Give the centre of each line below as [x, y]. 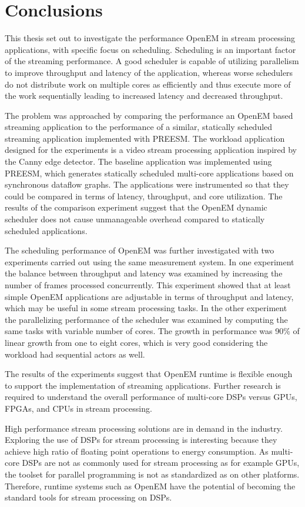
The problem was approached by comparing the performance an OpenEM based [149, 115]
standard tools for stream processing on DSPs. [88, 497]
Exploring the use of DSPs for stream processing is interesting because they [141, 440]
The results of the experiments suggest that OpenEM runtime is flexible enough [149, 374]
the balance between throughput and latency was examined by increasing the [144, 273]
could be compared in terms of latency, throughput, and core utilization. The [144, 196]
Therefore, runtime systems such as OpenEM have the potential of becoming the [150, 486]
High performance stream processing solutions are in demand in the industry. [144, 428]
